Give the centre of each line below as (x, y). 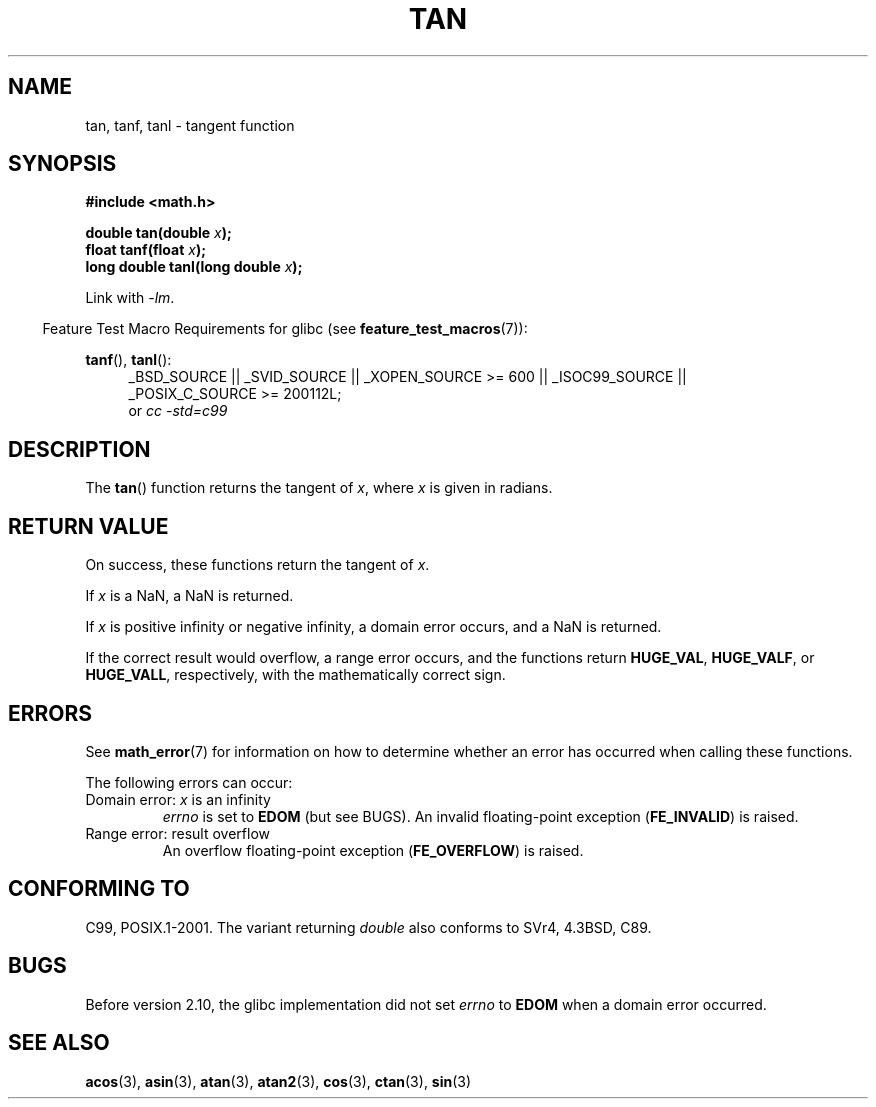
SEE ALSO (59, 1043)
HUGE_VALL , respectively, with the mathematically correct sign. (295, 675)
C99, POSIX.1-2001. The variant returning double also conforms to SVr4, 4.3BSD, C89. (368, 927)
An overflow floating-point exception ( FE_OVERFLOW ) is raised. (373, 850)
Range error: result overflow (177, 833)
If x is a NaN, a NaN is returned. (189, 596)
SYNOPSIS (62, 164)
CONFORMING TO (99, 889)
